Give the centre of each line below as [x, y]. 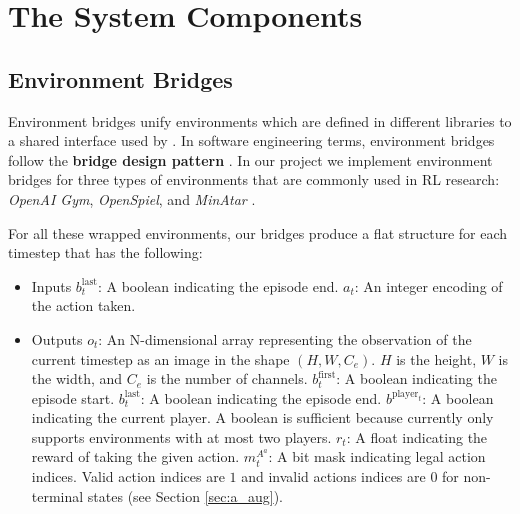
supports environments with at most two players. [181, 436]
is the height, [436, 358]
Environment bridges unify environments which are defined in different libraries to [260, 120]
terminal [57, 495]
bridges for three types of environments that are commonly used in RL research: [254, 179]
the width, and [77, 378]
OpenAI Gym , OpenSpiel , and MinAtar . [132, 198]
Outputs [57, 338]
